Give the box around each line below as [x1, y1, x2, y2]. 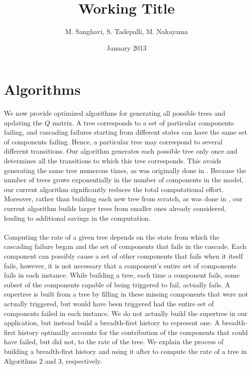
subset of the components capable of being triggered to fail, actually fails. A [4, 279, 231, 289]
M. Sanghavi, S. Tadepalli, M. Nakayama [65, 26, 188, 36]
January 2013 [107, 42, 146, 53]
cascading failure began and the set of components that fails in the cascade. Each [4, 241, 246, 251]
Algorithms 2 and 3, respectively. [4, 355, 102, 366]
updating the [4, 117, 42, 127]
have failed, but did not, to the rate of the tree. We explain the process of [4, 336, 224, 347]
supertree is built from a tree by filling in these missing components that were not [4, 289, 248, 299]
